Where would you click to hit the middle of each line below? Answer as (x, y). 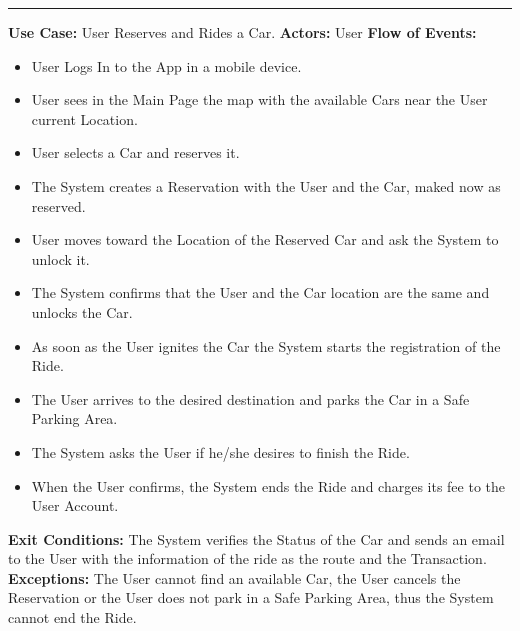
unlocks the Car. (82, 311)
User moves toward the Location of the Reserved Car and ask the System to (265, 239)
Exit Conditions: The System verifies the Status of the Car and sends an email (256, 538)
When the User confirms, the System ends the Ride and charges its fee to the (268, 485)
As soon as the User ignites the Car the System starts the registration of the (266, 345)
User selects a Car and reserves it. (135, 152)
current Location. (84, 118)
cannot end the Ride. (72, 617)
